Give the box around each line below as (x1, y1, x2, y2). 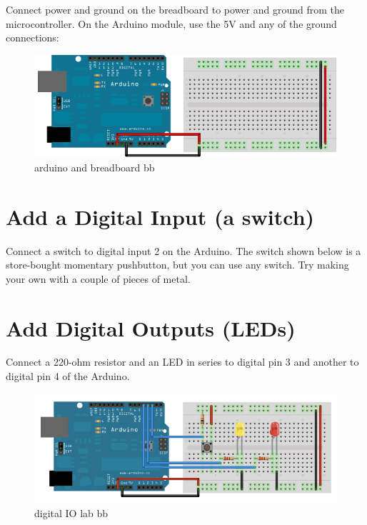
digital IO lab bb (34, 505, 109, 520)
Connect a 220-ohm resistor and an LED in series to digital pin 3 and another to (6, 354, 359, 369)
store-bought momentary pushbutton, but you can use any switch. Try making (6, 257, 349, 272)
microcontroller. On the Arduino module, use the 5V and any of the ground (6, 16, 337, 31)
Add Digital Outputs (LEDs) (6, 313, 296, 342)
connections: (6, 30, 59, 45)
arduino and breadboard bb (34, 159, 155, 174)
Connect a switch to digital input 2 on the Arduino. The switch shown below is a (6, 243, 361, 258)
